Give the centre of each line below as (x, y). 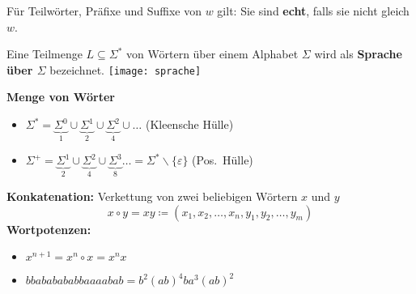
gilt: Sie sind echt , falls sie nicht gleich (313, 11)
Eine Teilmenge (45, 54)
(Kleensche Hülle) (189, 124)
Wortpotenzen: (49, 229)
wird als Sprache (358, 54)
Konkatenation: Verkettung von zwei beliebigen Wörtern (152, 196)
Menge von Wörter (61, 97)
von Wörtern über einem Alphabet (212, 54)
